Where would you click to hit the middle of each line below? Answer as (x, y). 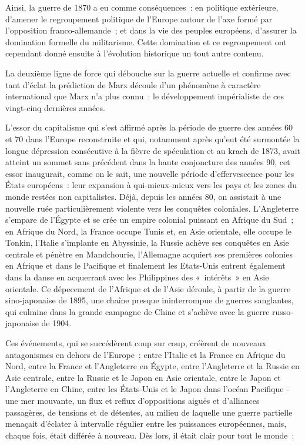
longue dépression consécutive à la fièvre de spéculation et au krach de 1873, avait (153, 150)
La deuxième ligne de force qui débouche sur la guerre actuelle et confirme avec (148, 73)
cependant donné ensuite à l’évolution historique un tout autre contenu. (135, 53)
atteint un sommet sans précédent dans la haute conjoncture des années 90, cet (148, 162)
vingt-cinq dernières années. (55, 107)
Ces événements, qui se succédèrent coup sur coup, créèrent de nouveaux (136, 343)
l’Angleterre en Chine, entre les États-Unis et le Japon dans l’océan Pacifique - (147, 389)
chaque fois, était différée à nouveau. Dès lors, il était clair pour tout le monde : (150, 435)
